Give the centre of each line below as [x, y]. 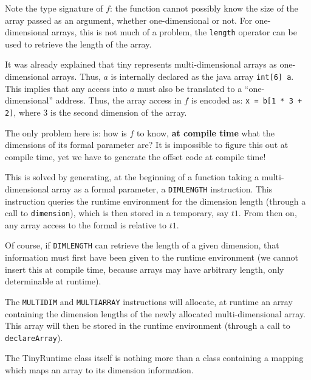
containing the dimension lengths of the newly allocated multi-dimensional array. [155, 313]
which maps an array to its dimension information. [99, 370]
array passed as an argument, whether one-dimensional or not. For [129, 20]
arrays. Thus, [76, 76]
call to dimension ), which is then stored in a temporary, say [117, 213]
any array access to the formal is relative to [86, 224]
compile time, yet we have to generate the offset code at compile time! [135, 156]
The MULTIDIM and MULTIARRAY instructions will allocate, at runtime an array [149, 301]
